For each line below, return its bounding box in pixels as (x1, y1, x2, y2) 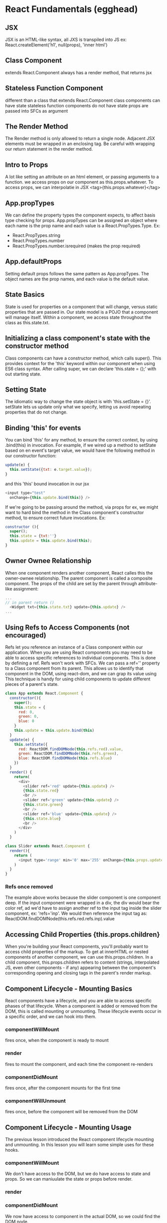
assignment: (13, 586, 39, 592)
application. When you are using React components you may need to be (5, 649, 153, 655)
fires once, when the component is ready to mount (5, 1037, 109, 1043)
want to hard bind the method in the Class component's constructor (5, 509, 144, 515)
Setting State (5, 385, 47, 394)
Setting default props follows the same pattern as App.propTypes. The (5, 270, 149, 276)
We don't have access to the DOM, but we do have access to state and (5, 1171, 151, 1177)
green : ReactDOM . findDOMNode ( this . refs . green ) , (18, 751, 119, 756)
